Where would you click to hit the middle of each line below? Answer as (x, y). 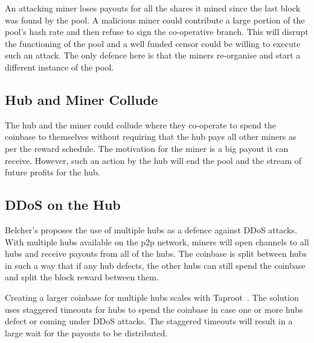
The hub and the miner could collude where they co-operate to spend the (140, 124)
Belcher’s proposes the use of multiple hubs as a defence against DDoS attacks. (151, 229)
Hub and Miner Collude (82, 99)
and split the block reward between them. (82, 277)
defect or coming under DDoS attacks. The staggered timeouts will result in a (149, 321)
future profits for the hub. (53, 172)
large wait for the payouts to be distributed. (86, 332)
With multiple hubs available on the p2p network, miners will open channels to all (157, 241)
